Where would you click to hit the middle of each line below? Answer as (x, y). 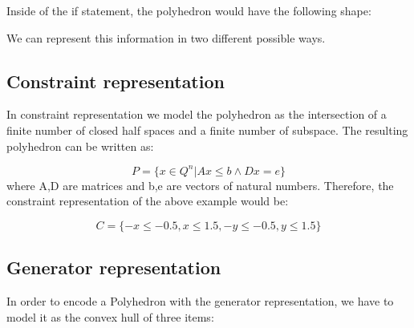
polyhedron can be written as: (80, 146)
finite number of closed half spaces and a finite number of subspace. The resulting (207, 130)
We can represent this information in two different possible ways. (166, 37)
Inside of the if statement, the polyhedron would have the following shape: (189, 10)
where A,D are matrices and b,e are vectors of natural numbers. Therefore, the (200, 185)
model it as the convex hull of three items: (110, 316)
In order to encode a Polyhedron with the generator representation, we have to (200, 301)
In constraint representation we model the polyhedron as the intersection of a (197, 114)
